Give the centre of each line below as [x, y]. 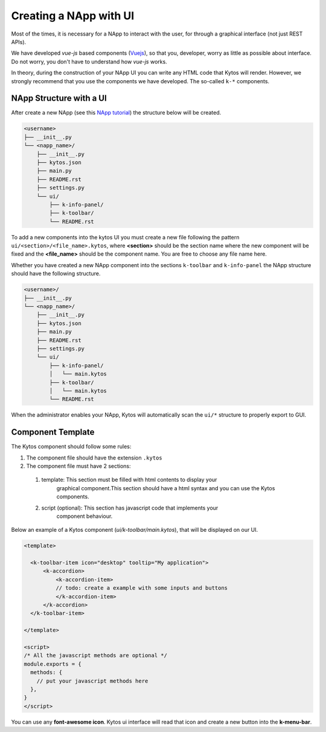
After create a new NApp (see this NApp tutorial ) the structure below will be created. [116, 113]
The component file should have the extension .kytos [94, 458]
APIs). [19, 42]
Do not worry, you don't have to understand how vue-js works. [89, 62]
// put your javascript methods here [92, 681]
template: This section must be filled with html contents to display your [129, 480]
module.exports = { [53, 664]
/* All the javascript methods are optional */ [95, 655]
